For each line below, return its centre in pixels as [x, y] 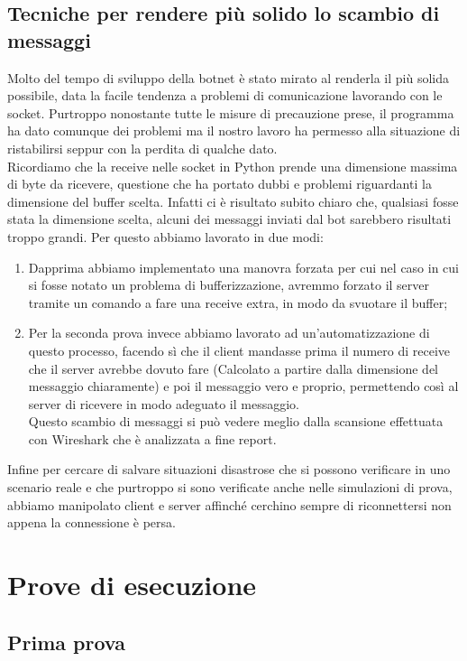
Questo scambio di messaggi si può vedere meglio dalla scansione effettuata [236, 421]
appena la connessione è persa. [92, 522]
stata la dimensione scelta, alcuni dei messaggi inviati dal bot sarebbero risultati [229, 219]
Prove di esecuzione [132, 585]
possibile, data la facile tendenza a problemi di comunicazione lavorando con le [225, 95]
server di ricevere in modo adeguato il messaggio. [164, 403]
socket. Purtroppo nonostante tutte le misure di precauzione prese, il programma [231, 112]
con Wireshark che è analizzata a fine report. [152, 438]
